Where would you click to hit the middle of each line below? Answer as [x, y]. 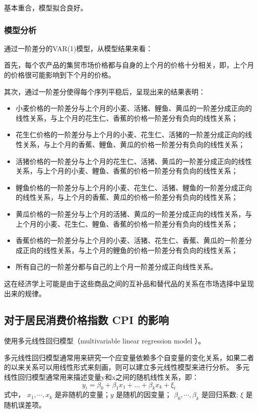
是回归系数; [220, 394]
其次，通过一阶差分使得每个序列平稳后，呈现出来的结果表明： [105, 91]
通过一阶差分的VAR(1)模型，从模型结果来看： [78, 48]
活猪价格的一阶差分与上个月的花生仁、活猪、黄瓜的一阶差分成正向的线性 [134, 161]
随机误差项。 [25, 405]
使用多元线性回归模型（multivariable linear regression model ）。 [105, 341]
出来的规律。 [25, 293]
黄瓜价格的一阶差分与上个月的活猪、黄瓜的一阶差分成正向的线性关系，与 [134, 213]
